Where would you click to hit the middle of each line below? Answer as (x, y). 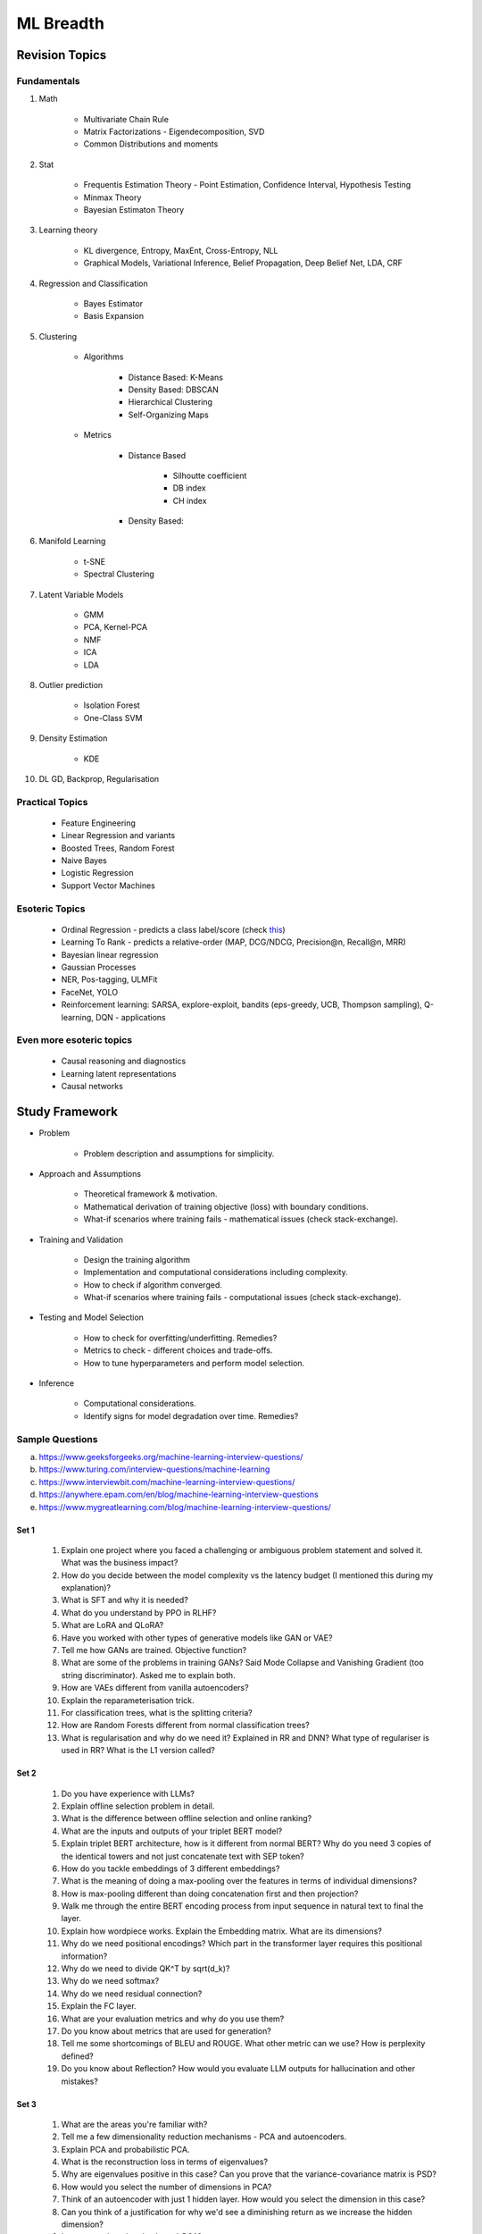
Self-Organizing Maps (168, 415)
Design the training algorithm (137, 1259)
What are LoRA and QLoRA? (112, 1625)
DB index (189, 488)
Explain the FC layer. (99, 2006)
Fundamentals (48, 80)
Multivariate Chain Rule (126, 119)
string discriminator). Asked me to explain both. (148, 1675)
